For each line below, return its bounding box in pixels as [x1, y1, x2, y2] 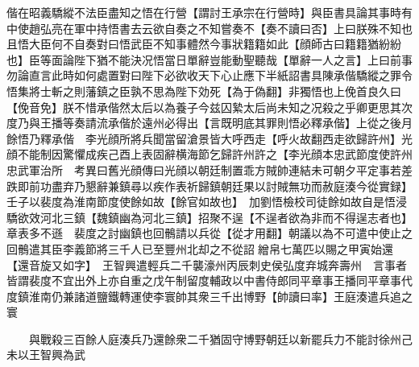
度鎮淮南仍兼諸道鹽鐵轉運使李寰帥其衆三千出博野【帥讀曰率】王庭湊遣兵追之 [6, 287, 413, 304]
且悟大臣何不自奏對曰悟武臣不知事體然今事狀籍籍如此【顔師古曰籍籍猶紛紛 [6, 35, 401, 52]
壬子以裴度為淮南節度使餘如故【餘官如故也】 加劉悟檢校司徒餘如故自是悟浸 [6, 193, 407, 210]
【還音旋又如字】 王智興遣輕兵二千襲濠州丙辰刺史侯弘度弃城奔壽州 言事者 [6, 256, 407, 273]
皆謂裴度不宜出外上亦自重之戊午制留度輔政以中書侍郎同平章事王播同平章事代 [6, 272, 413, 289]
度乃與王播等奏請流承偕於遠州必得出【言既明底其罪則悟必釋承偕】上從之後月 [6, 114, 413, 131]
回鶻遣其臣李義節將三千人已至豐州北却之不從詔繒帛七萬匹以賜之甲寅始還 [6, 240, 393, 257]
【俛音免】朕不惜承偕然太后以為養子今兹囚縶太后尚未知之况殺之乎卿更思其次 [6, 98, 413, 115]
